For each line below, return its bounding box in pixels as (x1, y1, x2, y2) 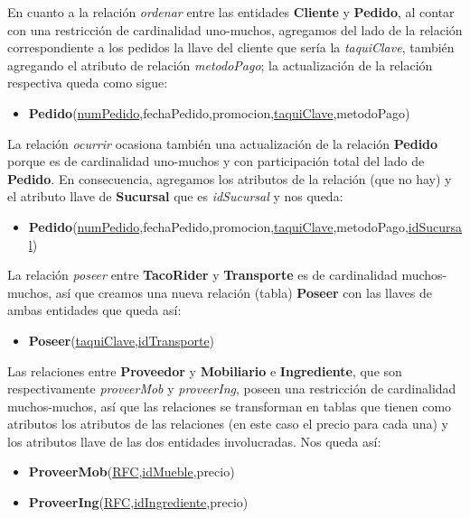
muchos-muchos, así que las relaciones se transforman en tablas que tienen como (7, 396, 452, 415)
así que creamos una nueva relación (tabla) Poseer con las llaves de (55, 282, 432, 301)
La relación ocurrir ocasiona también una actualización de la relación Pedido (7, 134, 438, 153)
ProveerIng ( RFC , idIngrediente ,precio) (28, 493, 249, 512)
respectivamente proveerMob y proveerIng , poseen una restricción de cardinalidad (7, 379, 456, 398)
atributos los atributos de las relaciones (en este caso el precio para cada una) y (7, 414, 448, 433)
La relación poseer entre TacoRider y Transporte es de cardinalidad (7, 265, 398, 284)
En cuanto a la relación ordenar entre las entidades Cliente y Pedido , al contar (7, 3, 455, 21)
